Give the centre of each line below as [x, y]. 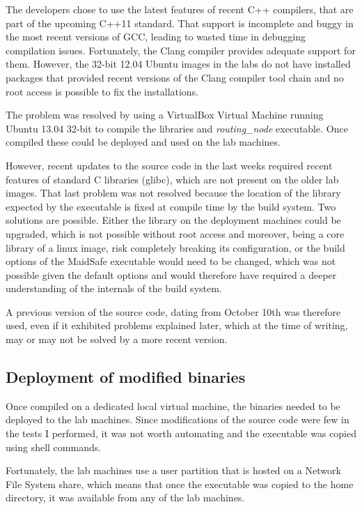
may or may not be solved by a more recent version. [117, 339]
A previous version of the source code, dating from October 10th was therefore [173, 311]
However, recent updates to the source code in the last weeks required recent [169, 165]
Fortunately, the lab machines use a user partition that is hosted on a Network [173, 470]
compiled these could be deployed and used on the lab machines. [143, 142]
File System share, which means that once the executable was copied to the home [180, 484]
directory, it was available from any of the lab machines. [125, 497]
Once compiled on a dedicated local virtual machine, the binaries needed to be [173, 405]
